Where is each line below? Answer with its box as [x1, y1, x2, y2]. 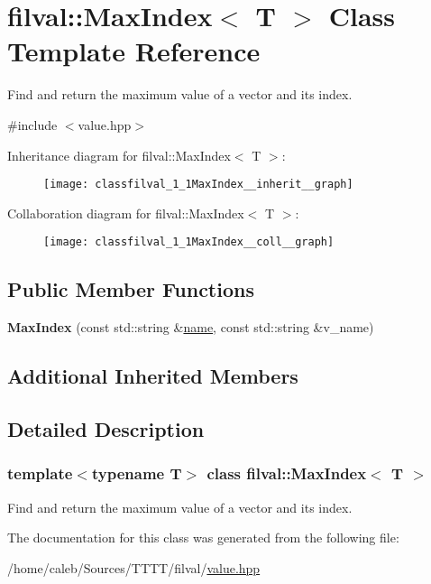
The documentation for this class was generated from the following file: [7, 528, 399, 547]
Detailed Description [7, 414, 205, 442]
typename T [91, 462, 182, 485]
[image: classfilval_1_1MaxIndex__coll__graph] [43, 236, 335, 249]
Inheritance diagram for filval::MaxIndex [7, 145, 231, 164]
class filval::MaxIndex [206, 462, 367, 485]
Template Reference [7, 32, 261, 70]
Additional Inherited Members [7, 362, 298, 390]
